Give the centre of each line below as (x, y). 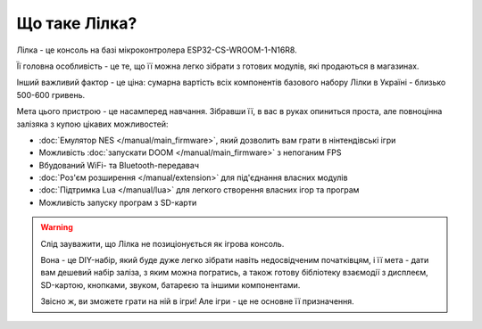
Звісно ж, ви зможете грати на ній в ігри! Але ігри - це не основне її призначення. (197, 301)
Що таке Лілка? (77, 23)
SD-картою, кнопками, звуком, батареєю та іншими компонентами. (170, 284)
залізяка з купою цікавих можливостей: (92, 124)
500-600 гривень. (51, 95)
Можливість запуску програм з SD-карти (118, 202)
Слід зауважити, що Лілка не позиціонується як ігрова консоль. (162, 243)
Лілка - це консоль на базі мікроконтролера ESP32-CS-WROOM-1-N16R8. (157, 50)
